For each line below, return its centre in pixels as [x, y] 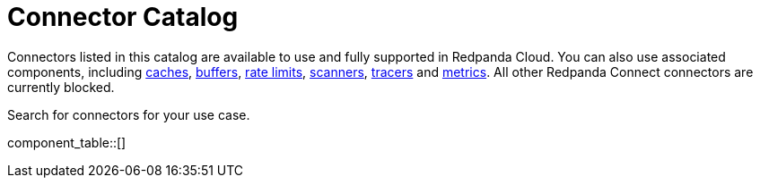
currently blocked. [61, 87]
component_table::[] [67, 142]
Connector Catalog [123, 17]
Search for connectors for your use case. [129, 114]
